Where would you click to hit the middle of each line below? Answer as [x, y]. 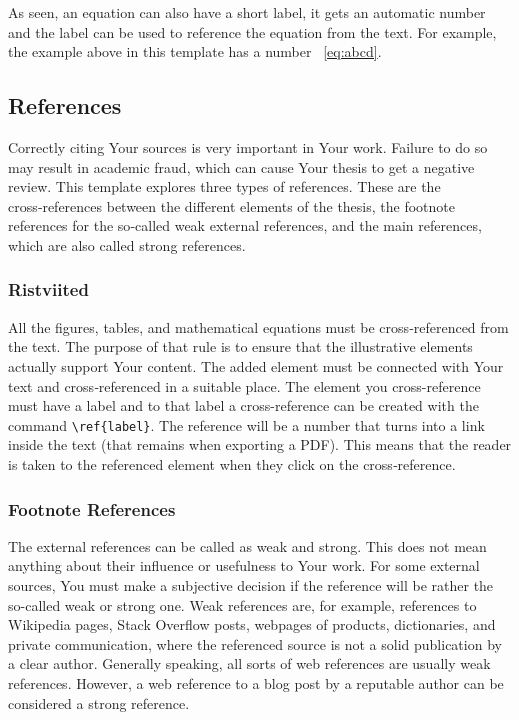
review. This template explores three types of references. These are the [224, 186]
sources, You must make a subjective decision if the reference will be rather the [251, 584]
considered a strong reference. [99, 702]
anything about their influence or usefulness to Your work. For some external [244, 565]
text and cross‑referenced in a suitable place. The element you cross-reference [244, 385]
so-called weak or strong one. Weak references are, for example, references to [242, 604]
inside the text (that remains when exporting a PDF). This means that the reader [260, 444]
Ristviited [48, 289]
